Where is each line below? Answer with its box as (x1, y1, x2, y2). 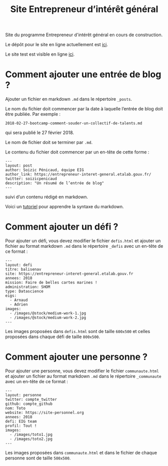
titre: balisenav (5, 267, 42, 272)
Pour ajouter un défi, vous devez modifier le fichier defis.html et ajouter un (5, 238, 161, 244)
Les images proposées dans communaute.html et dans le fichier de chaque (5, 450, 157, 455)
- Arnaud (10, 297, 28, 303)
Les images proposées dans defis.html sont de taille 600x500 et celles (5, 329, 150, 335)
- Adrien (10, 302, 28, 307)
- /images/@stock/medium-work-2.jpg (10, 315, 86, 321)
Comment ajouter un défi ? (5, 221, 119, 233)
